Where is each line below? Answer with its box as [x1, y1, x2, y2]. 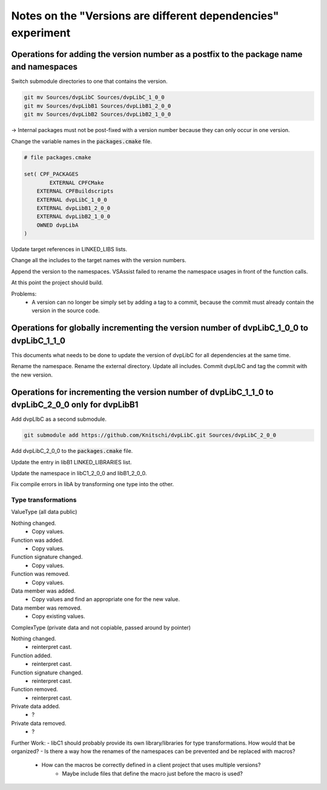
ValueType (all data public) [11, 509, 78, 516]
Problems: [11, 290, 37, 297]
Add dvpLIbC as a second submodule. [11, 415, 107, 423]
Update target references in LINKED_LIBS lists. [11, 246, 127, 253]
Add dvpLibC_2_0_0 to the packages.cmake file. [11, 447, 133, 455]
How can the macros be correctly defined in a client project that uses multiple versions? [41, 762, 261, 769]
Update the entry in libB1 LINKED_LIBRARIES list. [11, 458, 132, 466]
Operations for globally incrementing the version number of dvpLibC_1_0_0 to [11, 323, 309, 333]
